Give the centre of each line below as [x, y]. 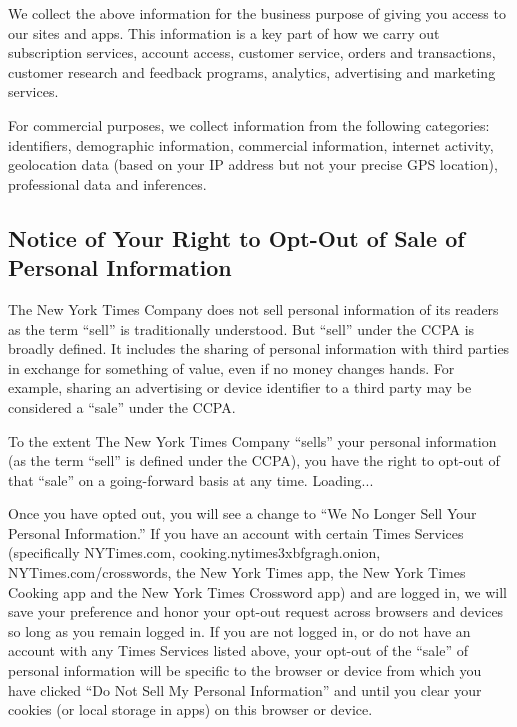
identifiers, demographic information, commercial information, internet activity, [251, 144]
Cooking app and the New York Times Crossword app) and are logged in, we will [257, 591]
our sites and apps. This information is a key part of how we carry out [224, 32]
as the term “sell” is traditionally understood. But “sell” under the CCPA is [241, 328]
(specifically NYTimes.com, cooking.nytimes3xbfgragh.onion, [194, 552]
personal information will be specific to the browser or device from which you [245, 670]
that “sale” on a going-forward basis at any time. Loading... [191, 479]
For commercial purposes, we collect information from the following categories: [249, 124]
